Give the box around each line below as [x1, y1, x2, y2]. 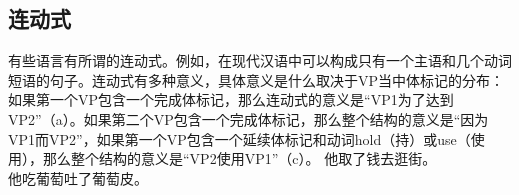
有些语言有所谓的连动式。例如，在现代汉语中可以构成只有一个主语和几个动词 [8, 50, 512, 71]
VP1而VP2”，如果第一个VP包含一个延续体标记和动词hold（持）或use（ [8, 128, 471, 149]
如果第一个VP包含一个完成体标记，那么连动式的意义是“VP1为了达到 [8, 89, 454, 110]
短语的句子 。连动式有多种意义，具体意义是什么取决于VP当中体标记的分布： [8, 69, 505, 90]
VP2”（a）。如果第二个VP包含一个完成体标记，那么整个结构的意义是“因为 [8, 108, 489, 129]
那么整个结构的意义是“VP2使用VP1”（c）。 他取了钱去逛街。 [42, 148, 437, 169]
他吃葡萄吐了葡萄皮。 [8, 167, 148, 188]
